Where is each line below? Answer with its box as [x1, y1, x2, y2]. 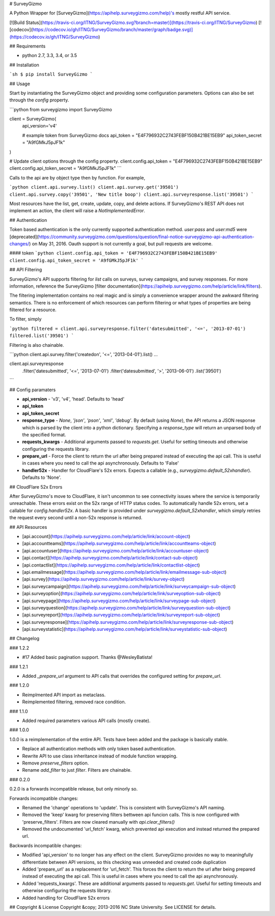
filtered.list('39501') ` [9, 333, 74, 339]
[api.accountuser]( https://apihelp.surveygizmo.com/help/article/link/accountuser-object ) [22, 547, 209, 553]
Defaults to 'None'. [22, 474, 61, 480]
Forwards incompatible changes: [9, 795, 78, 801]
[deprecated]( [9, 234, 39, 240]
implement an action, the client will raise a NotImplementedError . [9, 208, 145, 214]
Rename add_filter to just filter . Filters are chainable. [22, 767, 132, 773]
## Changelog [9, 635, 40, 642]
